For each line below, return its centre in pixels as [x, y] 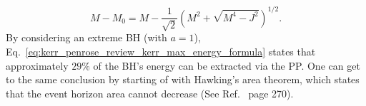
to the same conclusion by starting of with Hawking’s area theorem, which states [183, 79]
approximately [37, 65]
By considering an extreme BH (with [86, 37]
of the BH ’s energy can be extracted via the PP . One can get [227, 65]
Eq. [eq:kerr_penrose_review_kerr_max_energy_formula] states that [161, 52]
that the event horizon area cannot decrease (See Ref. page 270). [150, 93]
